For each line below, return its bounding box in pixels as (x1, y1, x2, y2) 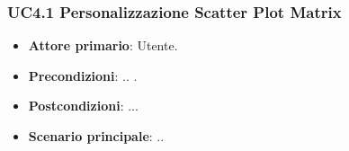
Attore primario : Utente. (28, 36, 178, 55)
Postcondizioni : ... (28, 96, 139, 115)
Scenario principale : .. (28, 127, 165, 145)
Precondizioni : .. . (28, 66, 138, 84)
